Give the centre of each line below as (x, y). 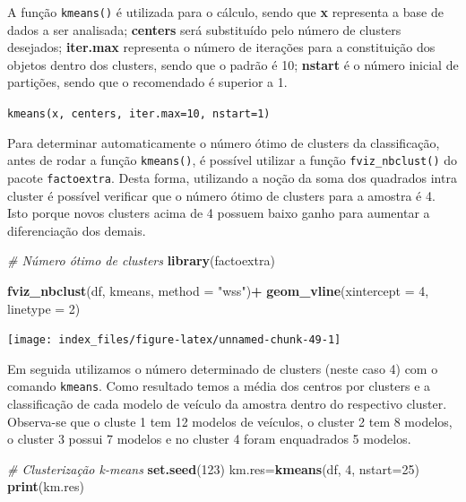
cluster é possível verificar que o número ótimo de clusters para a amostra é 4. (221, 195)
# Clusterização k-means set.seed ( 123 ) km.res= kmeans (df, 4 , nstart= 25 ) (213, 468)
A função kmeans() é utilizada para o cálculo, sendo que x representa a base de (225, 12)
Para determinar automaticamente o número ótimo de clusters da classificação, (224, 142)
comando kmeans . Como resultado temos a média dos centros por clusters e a (219, 386)
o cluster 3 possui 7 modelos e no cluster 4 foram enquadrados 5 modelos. (209, 439)
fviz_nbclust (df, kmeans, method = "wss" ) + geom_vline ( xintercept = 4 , (218, 290)
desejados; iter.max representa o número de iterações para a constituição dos (221, 47)
